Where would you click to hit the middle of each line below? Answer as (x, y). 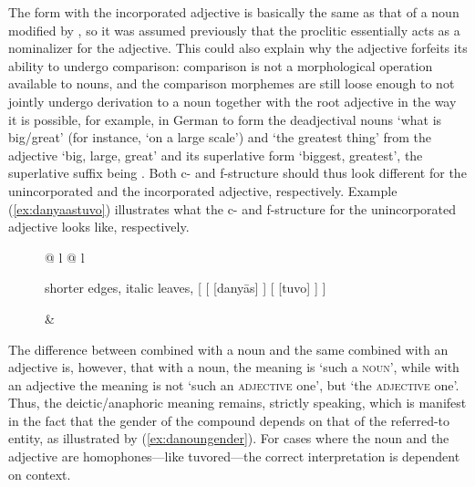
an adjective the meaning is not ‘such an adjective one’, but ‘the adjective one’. (234, 384)
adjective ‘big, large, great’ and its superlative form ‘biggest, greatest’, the (216, 155)
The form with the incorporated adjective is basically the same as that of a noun (234, 12)
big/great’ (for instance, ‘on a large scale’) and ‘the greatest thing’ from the (220, 137)
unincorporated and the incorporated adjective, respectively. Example (203, 190)
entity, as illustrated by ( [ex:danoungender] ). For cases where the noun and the (229, 438)
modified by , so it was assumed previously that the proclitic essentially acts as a (234, 30)
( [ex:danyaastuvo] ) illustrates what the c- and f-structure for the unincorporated (232, 208)
